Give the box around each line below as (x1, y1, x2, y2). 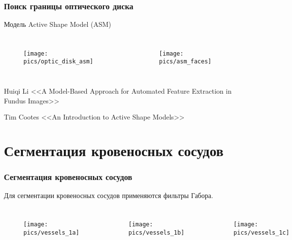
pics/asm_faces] (159, 58, 212, 65)
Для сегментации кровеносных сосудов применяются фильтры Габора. (4, 190, 214, 200)
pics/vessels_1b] (128, 229, 185, 236)
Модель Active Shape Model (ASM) (4, 19, 112, 29)
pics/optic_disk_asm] (23, 58, 94, 65)
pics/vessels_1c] (234, 229, 290, 236)
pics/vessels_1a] (23, 229, 79, 236)
